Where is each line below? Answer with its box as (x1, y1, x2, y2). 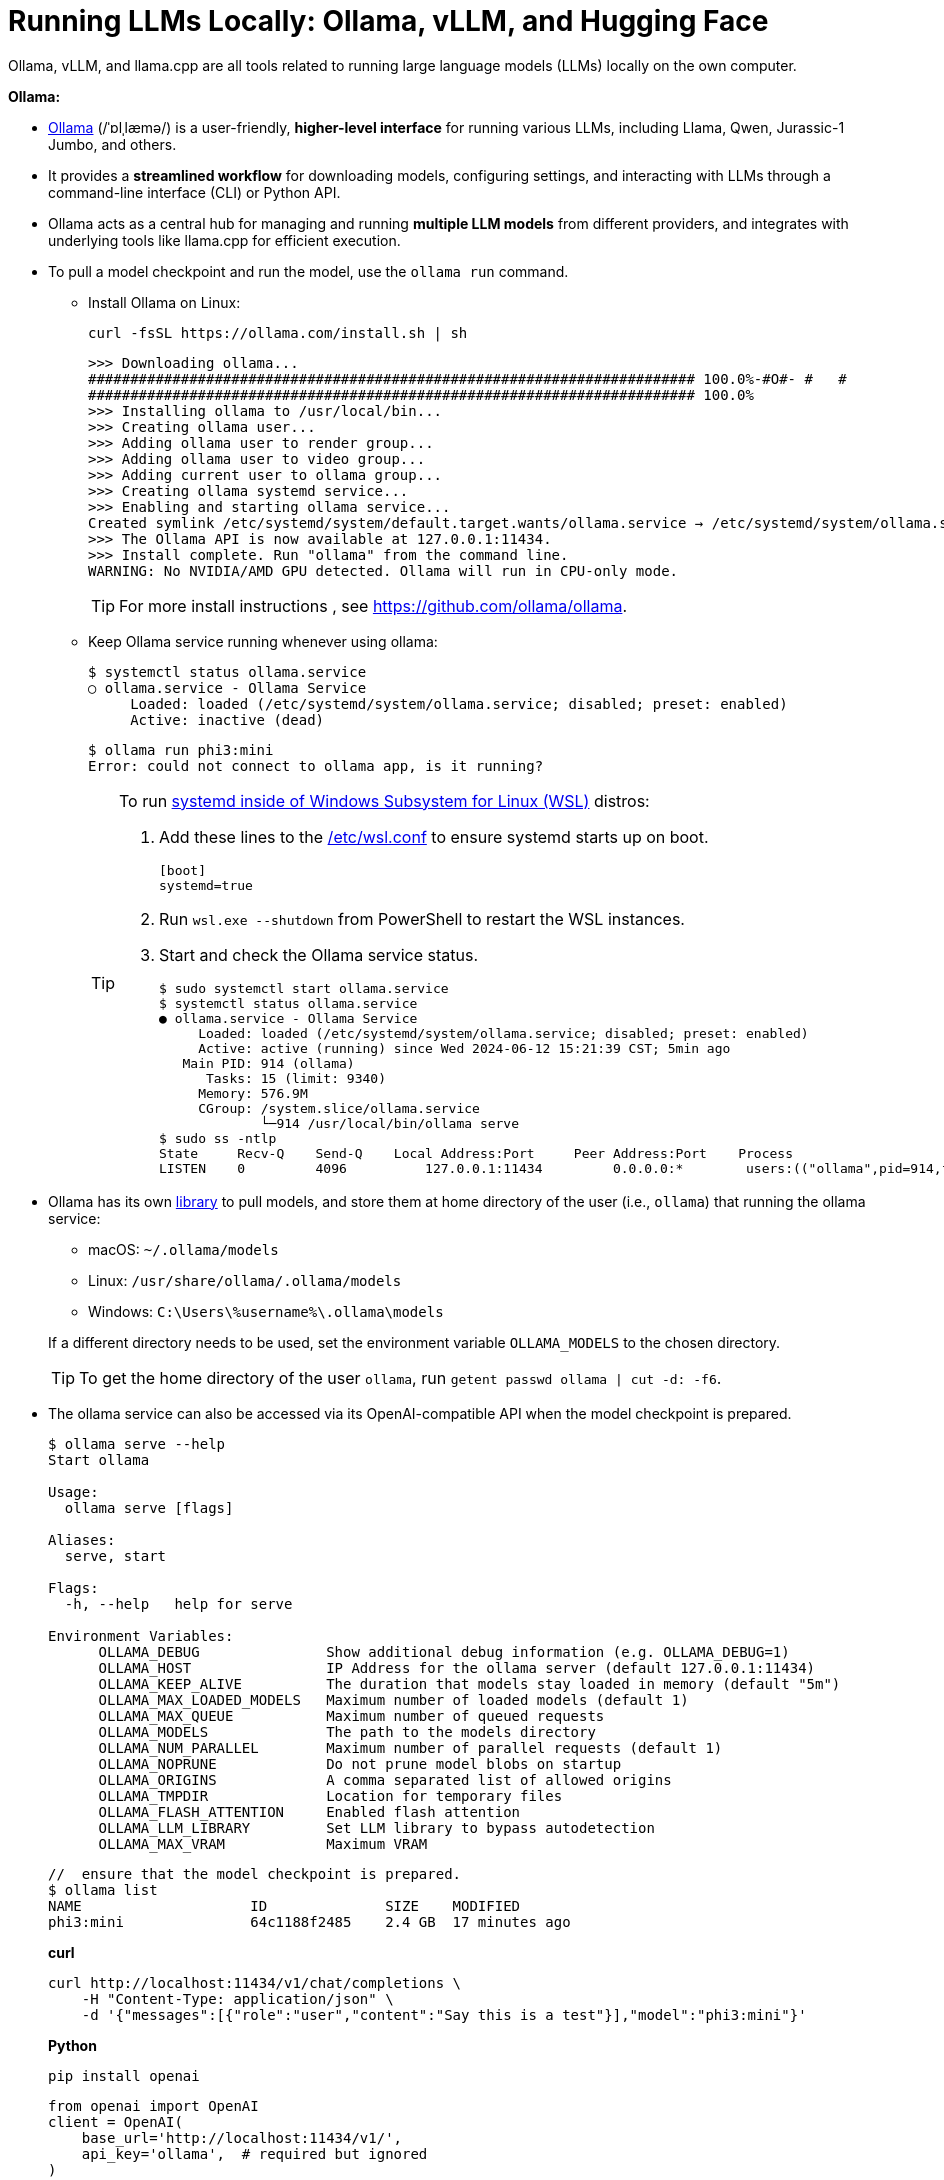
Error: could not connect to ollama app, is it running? (88, 757, 544, 774)
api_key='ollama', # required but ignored (81, 2145, 428, 2162)
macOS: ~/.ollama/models (88, 1240, 279, 1258)
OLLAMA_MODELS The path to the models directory (98, 1723, 596, 1740)
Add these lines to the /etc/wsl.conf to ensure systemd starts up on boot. (159, 826, 709, 847)
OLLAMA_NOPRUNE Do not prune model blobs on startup (98, 1755, 622, 1772)
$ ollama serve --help (48, 1435, 226, 1452)
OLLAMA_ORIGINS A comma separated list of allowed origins (98, 1771, 672, 1788)
